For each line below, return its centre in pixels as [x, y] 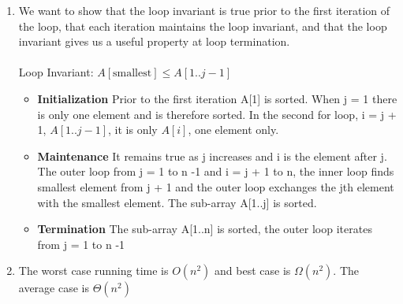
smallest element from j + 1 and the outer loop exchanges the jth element [216, 186]
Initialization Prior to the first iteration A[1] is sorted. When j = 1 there [217, 98]
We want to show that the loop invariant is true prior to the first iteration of [204, 10]
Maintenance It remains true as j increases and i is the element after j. [212, 156]
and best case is [253, 271]
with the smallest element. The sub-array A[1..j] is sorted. [177, 202]
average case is [54, 288]
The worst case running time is [93, 271]
